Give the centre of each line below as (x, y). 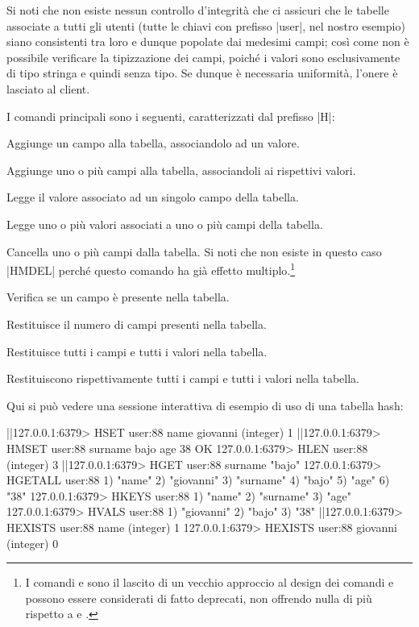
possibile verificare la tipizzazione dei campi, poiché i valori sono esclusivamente (203, 57)
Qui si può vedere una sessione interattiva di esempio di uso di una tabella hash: (205, 405)
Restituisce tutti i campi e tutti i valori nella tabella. (137, 351)
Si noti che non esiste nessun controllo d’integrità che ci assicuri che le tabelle (198, 10)
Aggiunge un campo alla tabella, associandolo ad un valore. (153, 143)
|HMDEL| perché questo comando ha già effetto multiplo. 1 (151, 269)
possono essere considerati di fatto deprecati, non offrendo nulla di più (199, 598)
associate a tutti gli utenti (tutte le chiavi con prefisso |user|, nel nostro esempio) (206, 25)
